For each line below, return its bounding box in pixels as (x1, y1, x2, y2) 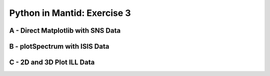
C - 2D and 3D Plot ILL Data (9, 58, 95, 67)
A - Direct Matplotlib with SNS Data (9, 26, 121, 35)
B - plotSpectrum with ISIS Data (9, 42, 109, 51)
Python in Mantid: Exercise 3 (9, 7, 131, 18)
